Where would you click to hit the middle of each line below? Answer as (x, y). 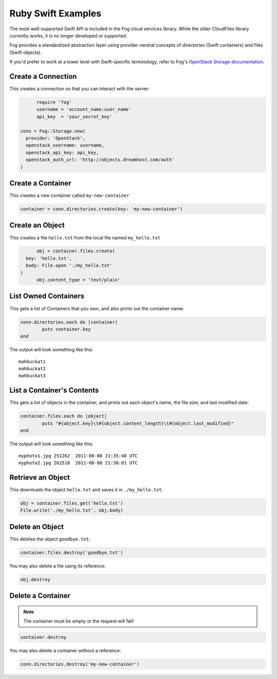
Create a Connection (43, 76)
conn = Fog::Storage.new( (53, 131)
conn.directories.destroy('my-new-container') (80, 664)
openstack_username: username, (65, 145)
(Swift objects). (26, 52)
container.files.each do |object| (64, 416)
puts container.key (66, 329)
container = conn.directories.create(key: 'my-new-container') (102, 209)
